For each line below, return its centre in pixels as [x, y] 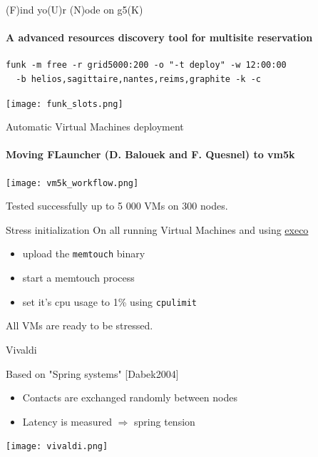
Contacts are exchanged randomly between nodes [130, 397]
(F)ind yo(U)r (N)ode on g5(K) [75, 9]
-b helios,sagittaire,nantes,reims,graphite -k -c [138, 79]
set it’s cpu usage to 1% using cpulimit [110, 301]
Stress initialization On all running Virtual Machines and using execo [157, 229]
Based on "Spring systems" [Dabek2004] [92, 373]
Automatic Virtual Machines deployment [95, 127]
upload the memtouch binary [84, 253]
